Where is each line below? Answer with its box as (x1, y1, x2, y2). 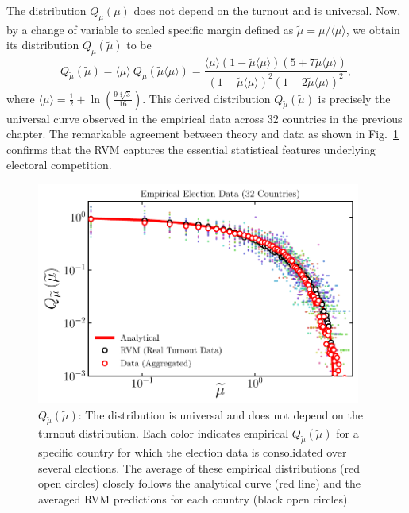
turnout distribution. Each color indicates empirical (38, 425, 289, 442)
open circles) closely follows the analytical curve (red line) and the (38, 475, 361, 492)
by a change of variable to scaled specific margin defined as (6, 21, 294, 37)
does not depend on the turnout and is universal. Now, (133, 2, 401, 18)
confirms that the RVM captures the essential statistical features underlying (6, 141, 376, 157)
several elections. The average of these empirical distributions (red (38, 459, 360, 476)
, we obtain (345, 21, 400, 37)
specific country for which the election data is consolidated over (38, 444, 347, 461)
